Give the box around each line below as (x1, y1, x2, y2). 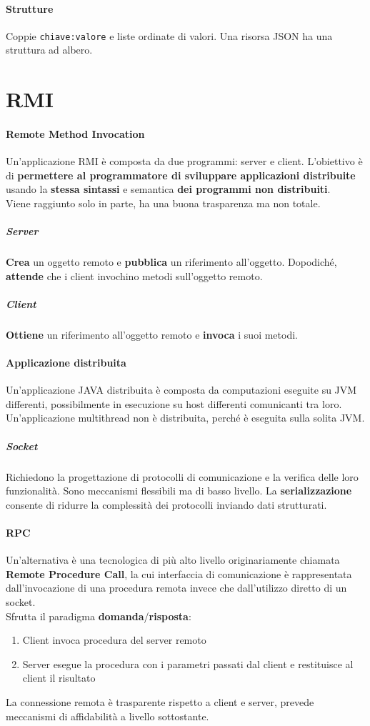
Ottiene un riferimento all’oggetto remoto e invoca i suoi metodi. (6, 327, 298, 342)
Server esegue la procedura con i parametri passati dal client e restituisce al (22, 656, 354, 671)
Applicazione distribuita (6, 355, 126, 370)
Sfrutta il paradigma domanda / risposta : (6, 608, 191, 623)
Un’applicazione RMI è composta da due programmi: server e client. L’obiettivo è (6, 154, 363, 169)
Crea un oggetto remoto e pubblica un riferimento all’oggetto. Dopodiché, (6, 254, 337, 269)
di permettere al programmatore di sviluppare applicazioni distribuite (6, 167, 356, 182)
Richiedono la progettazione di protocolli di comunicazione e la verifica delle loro (6, 469, 359, 484)
